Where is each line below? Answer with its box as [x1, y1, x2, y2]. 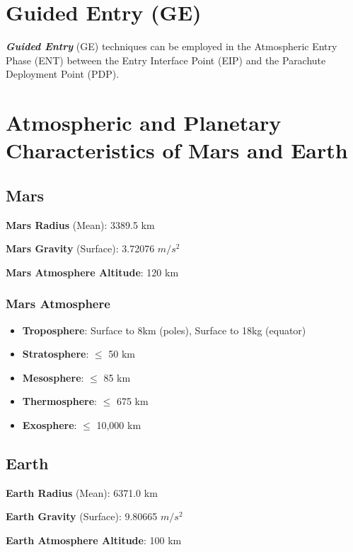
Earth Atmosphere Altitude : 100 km [6, 533, 182, 548]
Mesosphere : [22, 370, 84, 384]
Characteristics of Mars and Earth [6, 136, 348, 165]
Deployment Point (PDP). [6, 66, 120, 81]
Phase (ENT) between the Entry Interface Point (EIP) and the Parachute [6, 52, 326, 67]
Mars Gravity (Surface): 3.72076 [6, 241, 155, 256]
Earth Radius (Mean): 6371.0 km [6, 485, 158, 500]
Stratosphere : [22, 346, 89, 361]
